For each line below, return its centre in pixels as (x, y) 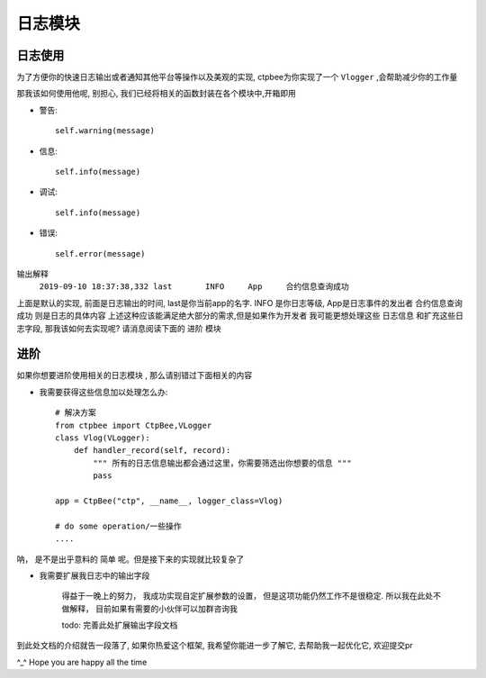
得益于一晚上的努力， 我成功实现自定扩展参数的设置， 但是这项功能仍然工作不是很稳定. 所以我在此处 (247, 596)
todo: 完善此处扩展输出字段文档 (120, 625)
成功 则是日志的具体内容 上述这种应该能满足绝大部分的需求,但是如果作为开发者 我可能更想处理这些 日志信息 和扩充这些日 (240, 316)
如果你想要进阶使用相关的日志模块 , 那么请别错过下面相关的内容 (134, 375)
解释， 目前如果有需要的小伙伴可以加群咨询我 (153, 609)
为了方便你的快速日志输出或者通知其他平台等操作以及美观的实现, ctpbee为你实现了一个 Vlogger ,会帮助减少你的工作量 (237, 77)
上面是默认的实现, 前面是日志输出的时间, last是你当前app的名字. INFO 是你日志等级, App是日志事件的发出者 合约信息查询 (240, 303)
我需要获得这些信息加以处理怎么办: (103, 392)
